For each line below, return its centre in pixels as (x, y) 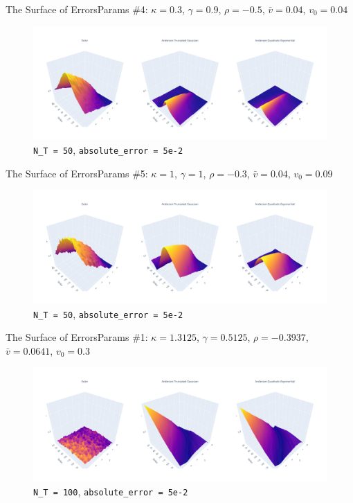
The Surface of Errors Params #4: (77, 9)
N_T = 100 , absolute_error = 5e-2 (111, 491)
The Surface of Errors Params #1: (77, 337)
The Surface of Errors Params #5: (77, 173)
